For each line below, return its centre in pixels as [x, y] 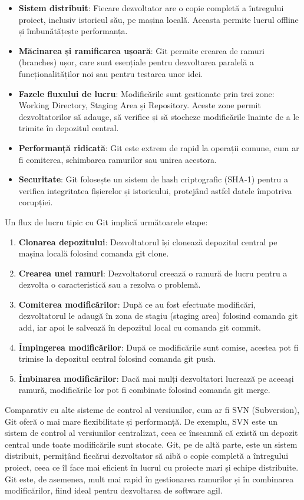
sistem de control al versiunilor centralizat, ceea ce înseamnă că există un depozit [151, 433]
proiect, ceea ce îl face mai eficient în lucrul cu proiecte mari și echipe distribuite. [152, 467]
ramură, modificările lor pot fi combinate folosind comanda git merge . [144, 390]
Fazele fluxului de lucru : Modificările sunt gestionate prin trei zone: [146, 93]
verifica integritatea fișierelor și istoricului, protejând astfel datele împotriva [155, 190]
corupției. [36, 202]
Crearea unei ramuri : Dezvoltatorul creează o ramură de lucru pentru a [153, 273]
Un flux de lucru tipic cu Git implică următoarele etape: [106, 221]
